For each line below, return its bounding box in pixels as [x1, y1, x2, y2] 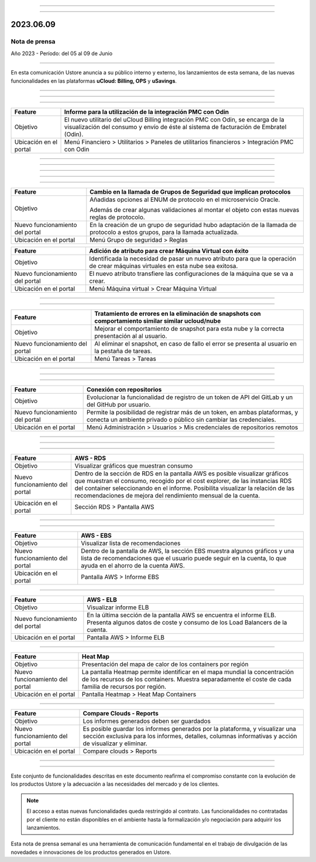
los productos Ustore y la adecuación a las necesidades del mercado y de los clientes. [11, 780, 219, 787]
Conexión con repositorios [86, 385, 162, 393]
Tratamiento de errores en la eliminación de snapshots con [94, 309, 261, 317]
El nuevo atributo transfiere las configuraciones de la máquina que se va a [89, 269, 294, 278]
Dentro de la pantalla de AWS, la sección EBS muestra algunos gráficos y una [81, 546, 295, 555]
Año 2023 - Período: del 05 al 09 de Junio [11, 50, 113, 57]
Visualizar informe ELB [87, 603, 149, 611]
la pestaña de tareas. [94, 347, 152, 355]
